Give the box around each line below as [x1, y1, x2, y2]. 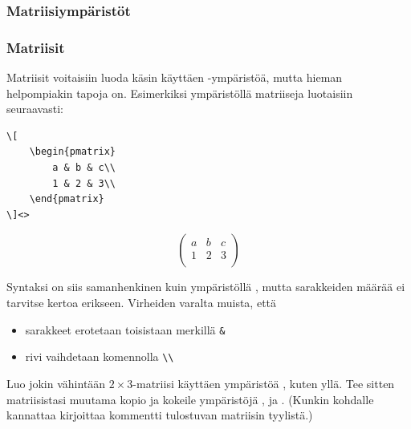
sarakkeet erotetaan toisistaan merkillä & [25, 321, 226, 338]
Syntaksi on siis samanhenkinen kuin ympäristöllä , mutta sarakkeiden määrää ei [6, 278, 405, 295]
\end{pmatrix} [29, 193, 104, 205]
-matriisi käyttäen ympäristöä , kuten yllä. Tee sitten [132, 374, 395, 391]
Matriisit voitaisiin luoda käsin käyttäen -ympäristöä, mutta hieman [6, 69, 343, 86]
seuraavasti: [6, 100, 63, 117]
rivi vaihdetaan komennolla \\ [25, 348, 174, 365]
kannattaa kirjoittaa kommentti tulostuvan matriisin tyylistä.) [6, 407, 313, 423]
